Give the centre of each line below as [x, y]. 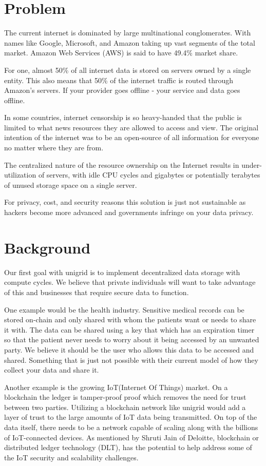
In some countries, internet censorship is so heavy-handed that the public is [123, 117]
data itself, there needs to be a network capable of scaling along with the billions [131, 427]
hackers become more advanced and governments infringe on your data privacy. [129, 212]
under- [252, 164]
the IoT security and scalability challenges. [71, 457]
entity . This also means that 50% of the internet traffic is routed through [119, 80]
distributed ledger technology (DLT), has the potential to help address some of [128, 447]
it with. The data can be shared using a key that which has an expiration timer [129, 329]
